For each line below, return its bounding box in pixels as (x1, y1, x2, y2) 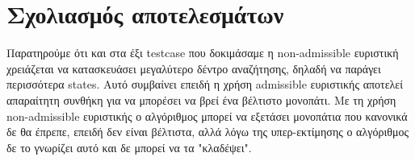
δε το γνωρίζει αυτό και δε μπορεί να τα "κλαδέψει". (6, 138, 252, 155)
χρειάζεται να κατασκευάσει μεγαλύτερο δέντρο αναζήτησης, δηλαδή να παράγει (6, 60, 381, 76)
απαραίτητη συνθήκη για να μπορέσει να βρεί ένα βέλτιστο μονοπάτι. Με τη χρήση (6, 91, 396, 108)
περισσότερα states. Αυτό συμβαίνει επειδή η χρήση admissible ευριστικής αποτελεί (6, 76, 403, 93)
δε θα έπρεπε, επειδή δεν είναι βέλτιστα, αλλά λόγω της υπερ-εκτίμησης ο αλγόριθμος (6, 123, 409, 140)
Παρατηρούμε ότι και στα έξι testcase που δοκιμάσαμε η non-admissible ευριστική (6, 44, 399, 61)
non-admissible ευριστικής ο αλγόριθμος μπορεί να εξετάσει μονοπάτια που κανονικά (6, 107, 408, 124)
